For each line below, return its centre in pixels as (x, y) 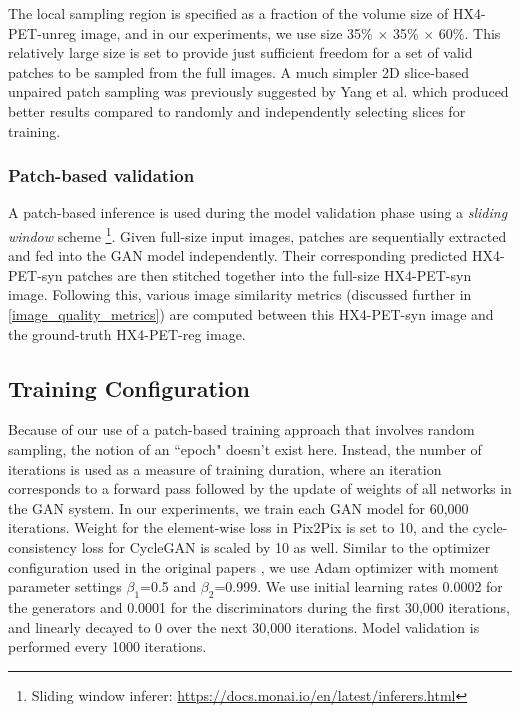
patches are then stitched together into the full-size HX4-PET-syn (269, 274)
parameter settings (65, 586)
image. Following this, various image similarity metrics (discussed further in (240, 294)
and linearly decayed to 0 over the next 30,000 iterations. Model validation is (244, 626)
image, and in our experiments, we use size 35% (226, 32)
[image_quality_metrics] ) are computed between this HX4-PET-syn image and (251, 314)
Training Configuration (129, 387)
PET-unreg (42, 32)
